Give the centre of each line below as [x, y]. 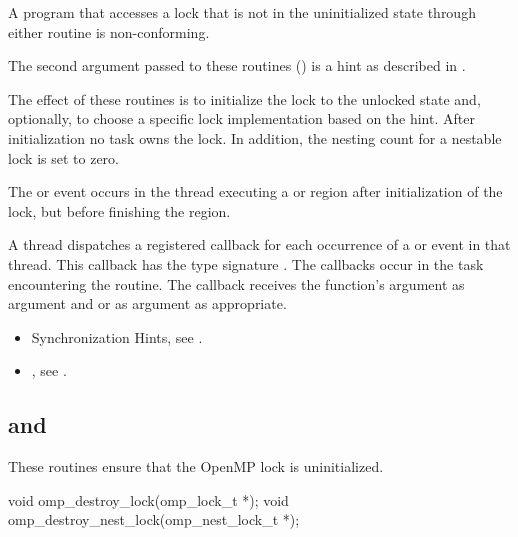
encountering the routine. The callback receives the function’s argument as [236, 283]
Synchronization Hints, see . [117, 336]
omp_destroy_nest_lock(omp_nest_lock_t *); [154, 519]
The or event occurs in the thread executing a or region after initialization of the [255, 191]
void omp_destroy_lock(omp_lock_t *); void [148, 499]
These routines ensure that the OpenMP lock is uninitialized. [196, 466]
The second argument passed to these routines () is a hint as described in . [237, 65]
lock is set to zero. [63, 157]
